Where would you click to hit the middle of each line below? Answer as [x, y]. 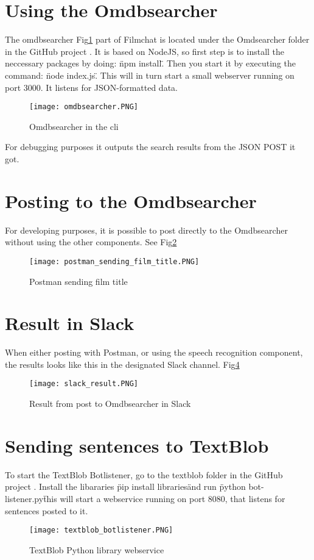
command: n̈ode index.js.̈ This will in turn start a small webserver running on [150, 75]
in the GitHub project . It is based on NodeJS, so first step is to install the [145, 51]
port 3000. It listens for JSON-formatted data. [91, 87]
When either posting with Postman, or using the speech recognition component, [154, 352]
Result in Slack [70, 323]
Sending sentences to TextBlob [137, 445]
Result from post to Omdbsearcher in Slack [110, 404]
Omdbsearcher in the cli [74, 126]
